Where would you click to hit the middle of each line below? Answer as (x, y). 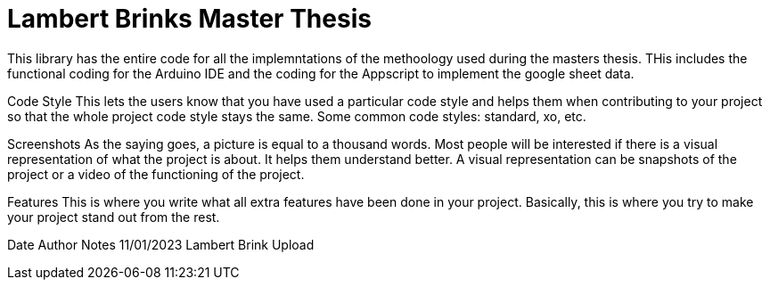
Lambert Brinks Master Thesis (189, 19)
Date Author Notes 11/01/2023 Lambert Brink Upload (161, 244)
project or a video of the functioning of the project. (156, 174)
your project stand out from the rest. (114, 217)
